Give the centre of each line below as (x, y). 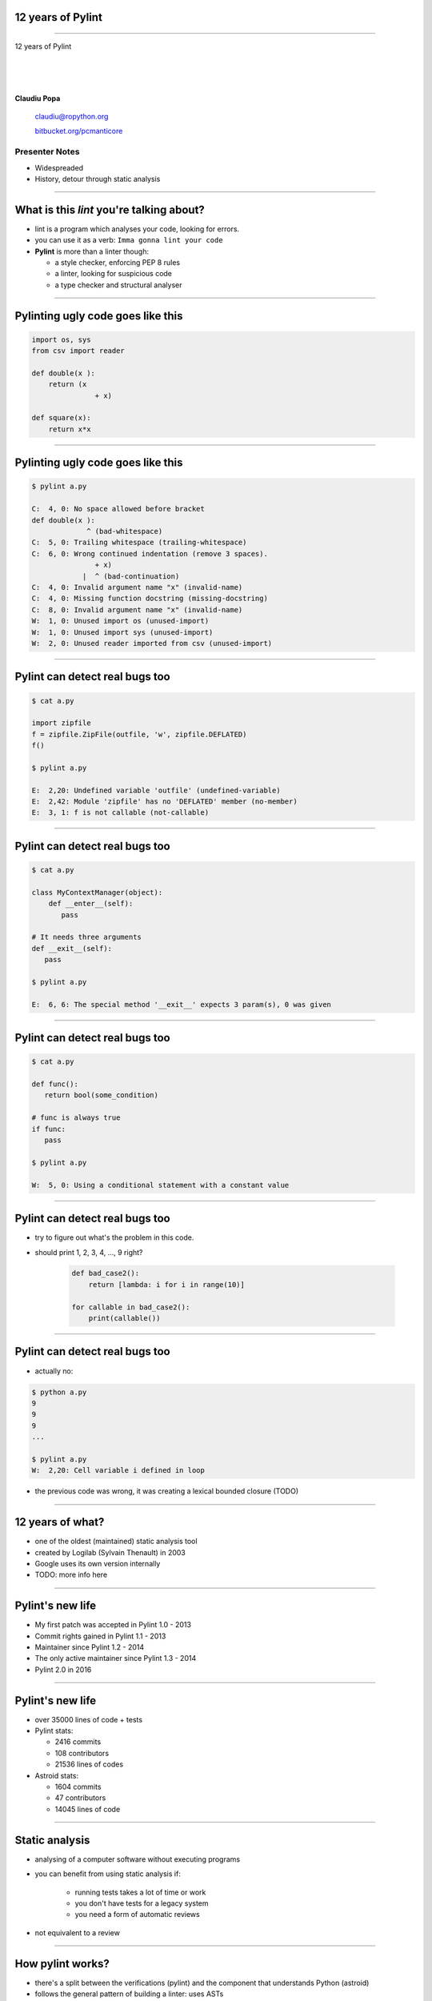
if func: (49, 1129)
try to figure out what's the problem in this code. (114, 1237)
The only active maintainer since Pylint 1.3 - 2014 (116, 1658)
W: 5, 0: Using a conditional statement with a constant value (160, 1185)
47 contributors (80, 1798)
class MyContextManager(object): (97, 892)
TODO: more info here (71, 1575)
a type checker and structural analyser (118, 285)
